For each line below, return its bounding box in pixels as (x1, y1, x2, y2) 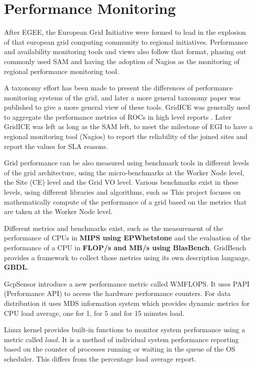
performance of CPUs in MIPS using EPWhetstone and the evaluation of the (4, 232, 251, 243)
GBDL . (4, 262, 29, 272)
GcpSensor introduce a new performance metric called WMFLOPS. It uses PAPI (4, 278, 250, 289)
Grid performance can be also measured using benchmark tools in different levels (4, 157, 249, 168)
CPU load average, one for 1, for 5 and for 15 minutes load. (4, 307, 185, 318)
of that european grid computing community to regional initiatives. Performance (4, 36, 248, 47)
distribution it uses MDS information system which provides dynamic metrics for (4, 297, 250, 308)
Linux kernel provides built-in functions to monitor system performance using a (4, 324, 245, 335)
